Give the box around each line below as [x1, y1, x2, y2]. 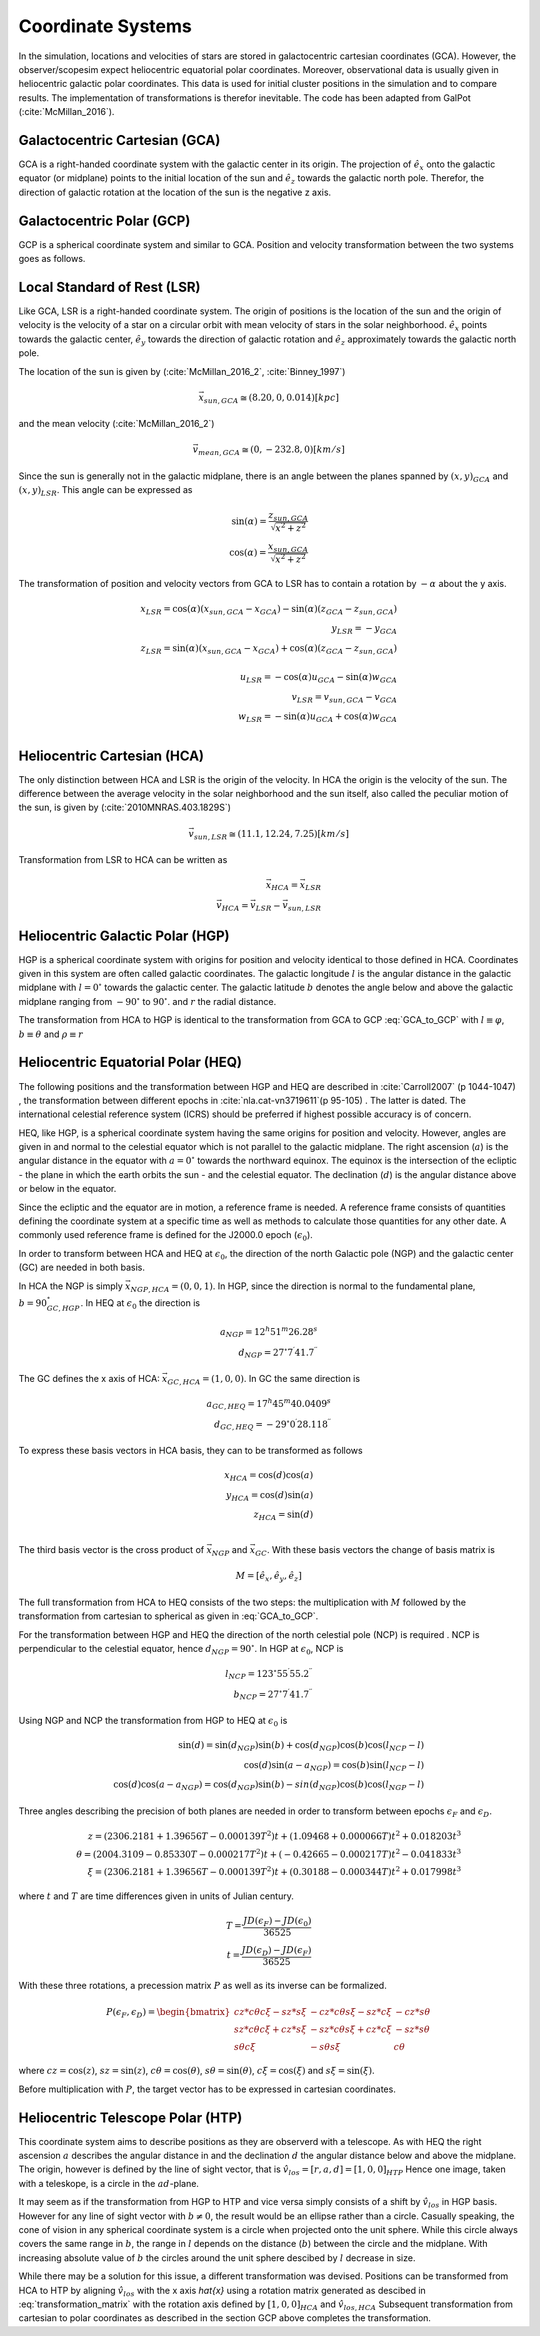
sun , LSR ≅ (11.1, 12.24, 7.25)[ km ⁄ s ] [193, 828, 350, 842]
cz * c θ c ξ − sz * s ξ [233, 2006, 307, 2017]
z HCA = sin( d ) [253, 1509, 314, 1523]
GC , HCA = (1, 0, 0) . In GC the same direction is [167, 1372, 360, 1387]
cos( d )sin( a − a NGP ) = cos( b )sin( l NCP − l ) [243, 1759, 425, 1773]
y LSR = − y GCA [331, 623, 398, 637]
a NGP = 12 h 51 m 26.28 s [220, 1325, 318, 1340]
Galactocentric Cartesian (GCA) [18, 131, 221, 149]
